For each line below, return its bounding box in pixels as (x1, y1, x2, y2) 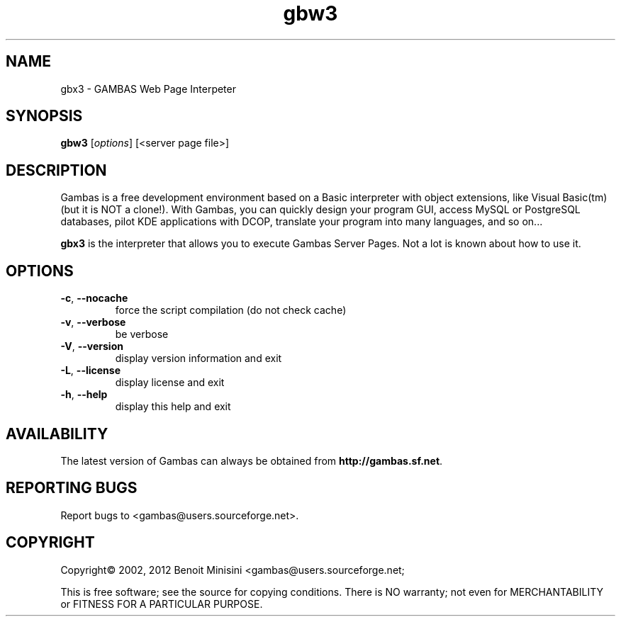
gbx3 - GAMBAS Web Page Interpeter (60, 82, 236, 95)
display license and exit (115, 376, 225, 389)
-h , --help (60, 388, 108, 401)
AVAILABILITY (6, 424, 108, 443)
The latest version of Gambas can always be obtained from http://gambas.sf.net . (60, 454, 443, 467)
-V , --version (60, 340, 123, 353)
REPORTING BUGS (6, 479, 138, 497)
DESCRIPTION (6, 161, 107, 179)
